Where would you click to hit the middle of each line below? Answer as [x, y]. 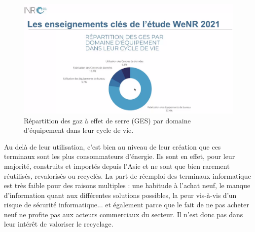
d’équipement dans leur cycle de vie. [79, 130]
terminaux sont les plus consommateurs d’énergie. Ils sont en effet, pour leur [120, 156]
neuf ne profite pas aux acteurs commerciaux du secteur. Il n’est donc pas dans [124, 214]
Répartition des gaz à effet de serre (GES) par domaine [107, 120]
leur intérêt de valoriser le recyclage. [59, 224]
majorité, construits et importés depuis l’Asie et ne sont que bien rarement [117, 166]
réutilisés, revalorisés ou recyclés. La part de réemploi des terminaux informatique [127, 175]
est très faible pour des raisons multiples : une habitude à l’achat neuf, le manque [127, 185]
